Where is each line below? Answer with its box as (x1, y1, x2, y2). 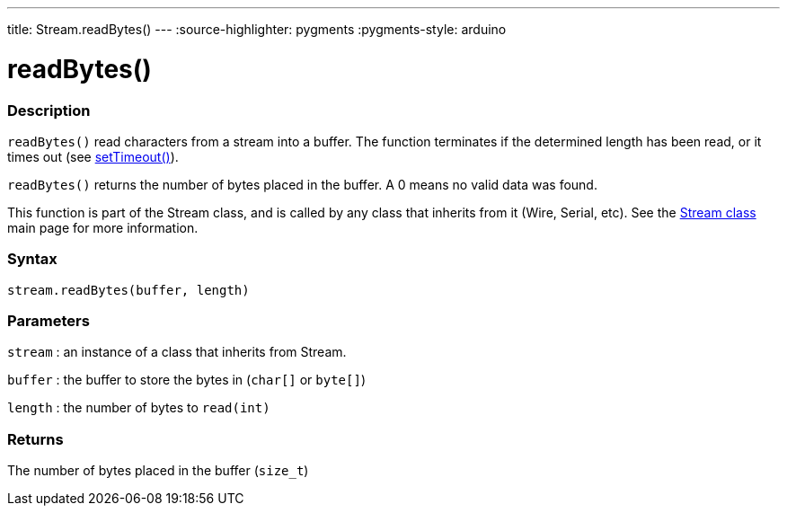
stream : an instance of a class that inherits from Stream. (7, 344, 347, 360)
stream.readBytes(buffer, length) (7, 282, 250, 297)
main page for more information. (7, 219, 199, 235)
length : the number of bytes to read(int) (7, 400, 270, 416)
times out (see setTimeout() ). (7, 148, 179, 164)
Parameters (7, 312, 90, 330)
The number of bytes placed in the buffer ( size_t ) (7, 463, 309, 479)
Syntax (7, 250, 57, 269)
